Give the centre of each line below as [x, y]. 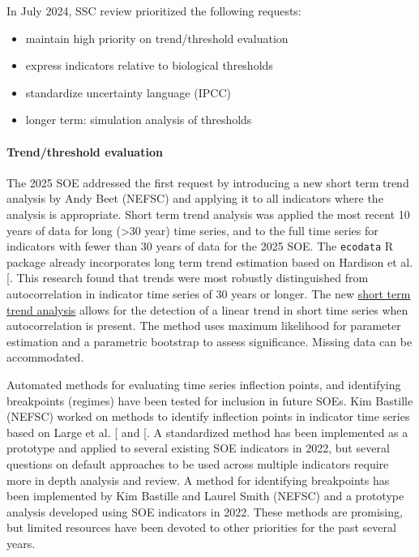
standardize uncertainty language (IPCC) [128, 92]
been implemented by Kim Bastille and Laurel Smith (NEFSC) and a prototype [205, 496]
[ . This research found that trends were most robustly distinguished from [188, 278]
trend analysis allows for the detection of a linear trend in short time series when [207, 309]
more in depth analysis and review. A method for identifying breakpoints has [198, 480]
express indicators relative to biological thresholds [149, 65]
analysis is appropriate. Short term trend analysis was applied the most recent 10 [208, 214]
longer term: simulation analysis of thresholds [139, 120]
